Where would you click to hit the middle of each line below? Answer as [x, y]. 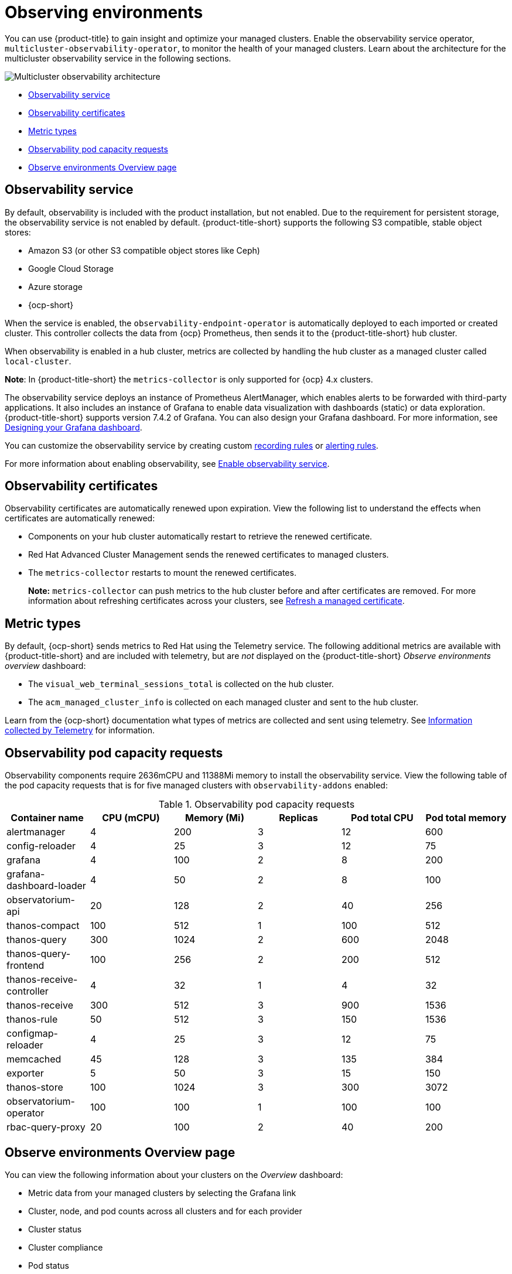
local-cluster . [38, 361]
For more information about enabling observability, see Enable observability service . [167, 463]
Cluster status [55, 1229]
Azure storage [55, 286]
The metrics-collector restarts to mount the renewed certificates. [162, 573]
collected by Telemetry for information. [80, 730]
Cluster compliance [66, 1247]
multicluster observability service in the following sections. [118, 58]
